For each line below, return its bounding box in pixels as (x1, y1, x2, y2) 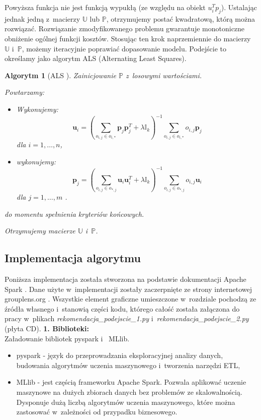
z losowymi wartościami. (125, 70, 202, 80)
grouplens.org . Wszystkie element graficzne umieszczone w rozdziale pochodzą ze (5, 293, 256, 304)
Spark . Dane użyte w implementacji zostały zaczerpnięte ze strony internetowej (5, 283, 252, 294)
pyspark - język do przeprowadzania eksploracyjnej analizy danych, (16, 350, 223, 361)
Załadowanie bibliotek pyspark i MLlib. (5, 333, 130, 343)
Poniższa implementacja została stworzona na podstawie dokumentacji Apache (5, 273, 246, 284)
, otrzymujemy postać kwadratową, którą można (106, 13, 255, 24)
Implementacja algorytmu (5, 250, 141, 266)
